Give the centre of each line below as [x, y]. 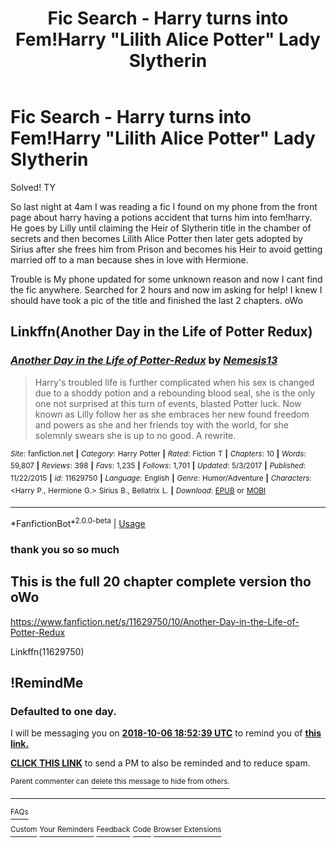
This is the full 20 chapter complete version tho [161, 582]
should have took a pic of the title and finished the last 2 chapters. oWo [156, 300]
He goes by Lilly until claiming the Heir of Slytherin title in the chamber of [161, 228]
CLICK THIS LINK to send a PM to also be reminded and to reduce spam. [160, 763]
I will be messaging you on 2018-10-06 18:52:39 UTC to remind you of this [166, 733]
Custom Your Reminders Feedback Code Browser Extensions [116, 829]
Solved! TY [33, 187]
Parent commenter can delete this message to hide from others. [120, 782]
